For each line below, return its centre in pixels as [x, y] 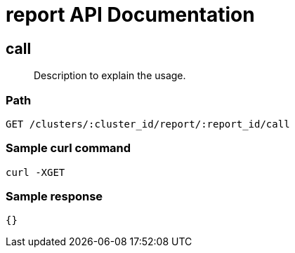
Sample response [54, 197]
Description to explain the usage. [110, 76]
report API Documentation [130, 15]
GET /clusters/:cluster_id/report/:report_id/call [148, 124]
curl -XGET [35, 172]
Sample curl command [68, 148]
